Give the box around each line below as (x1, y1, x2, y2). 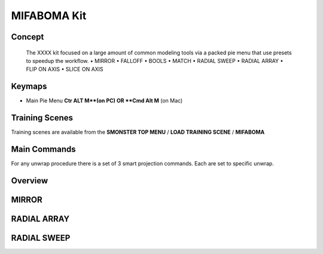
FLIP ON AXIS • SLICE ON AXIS (26, 66, 104, 73)
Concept (11, 32, 44, 42)
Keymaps (11, 81, 47, 92)
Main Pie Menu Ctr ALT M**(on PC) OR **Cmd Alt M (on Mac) (26, 97, 183, 104)
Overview (11, 176, 48, 186)
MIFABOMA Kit (11, 9, 87, 22)
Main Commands (11, 144, 76, 154)
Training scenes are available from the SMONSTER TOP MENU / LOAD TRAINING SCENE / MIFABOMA (11, 129, 265, 136)
